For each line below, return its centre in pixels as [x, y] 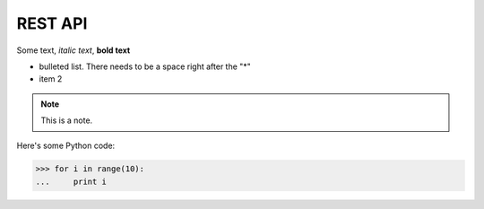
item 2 [51, 79]
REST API [52, 23]
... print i [71, 181]
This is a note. [67, 120]
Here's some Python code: [66, 145]
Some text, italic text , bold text [73, 50]
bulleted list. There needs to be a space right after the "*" [145, 66]
